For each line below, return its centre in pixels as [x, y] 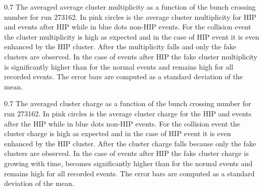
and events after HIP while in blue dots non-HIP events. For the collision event [128, 27]
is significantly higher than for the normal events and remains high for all [119, 66]
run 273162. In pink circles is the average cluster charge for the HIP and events [128, 113]
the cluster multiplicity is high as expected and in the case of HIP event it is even [132, 36]
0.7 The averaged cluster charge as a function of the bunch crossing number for [128, 103]
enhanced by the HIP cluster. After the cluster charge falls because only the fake [130, 143]
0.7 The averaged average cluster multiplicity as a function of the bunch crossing [130, 7]
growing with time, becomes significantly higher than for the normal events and [128, 163]
